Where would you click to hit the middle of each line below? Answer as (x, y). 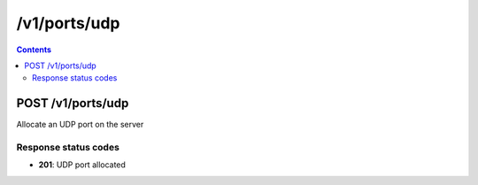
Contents (34, 50)
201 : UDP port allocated (82, 165)
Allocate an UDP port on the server (80, 125)
